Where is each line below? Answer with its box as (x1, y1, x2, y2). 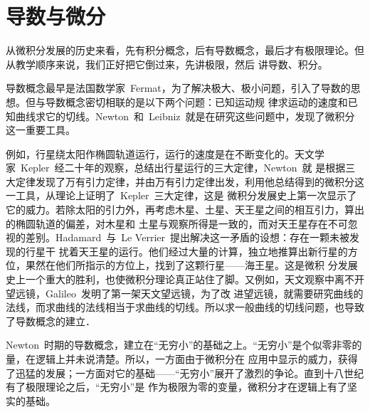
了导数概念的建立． (6, 313, 95, 328)
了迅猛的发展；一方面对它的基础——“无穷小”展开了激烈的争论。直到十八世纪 (6, 365, 364, 380)
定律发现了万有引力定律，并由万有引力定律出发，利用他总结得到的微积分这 (15, 174, 364, 189)
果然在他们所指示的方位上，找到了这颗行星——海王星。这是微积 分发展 (25, 258, 358, 273)
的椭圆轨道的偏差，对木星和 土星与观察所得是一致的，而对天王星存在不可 (6, 216, 348, 231)
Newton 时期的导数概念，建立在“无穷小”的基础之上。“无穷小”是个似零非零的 (6, 337, 362, 352)
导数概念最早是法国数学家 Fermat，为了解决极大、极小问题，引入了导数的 (6, 80, 351, 95)
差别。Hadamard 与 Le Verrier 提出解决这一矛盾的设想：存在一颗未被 (25, 230, 349, 245)
